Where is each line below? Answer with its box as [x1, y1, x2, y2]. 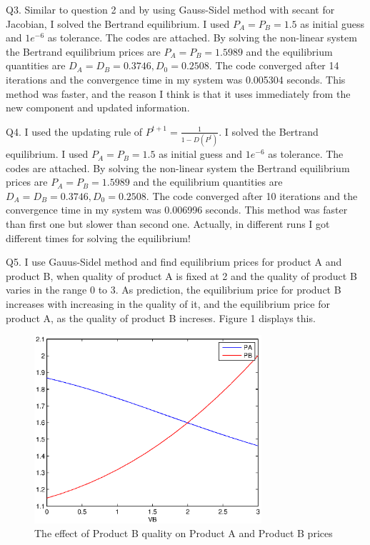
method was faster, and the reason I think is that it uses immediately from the [6, 86, 351, 101]
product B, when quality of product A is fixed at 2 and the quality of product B [6, 268, 357, 283]
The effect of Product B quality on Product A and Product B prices [34, 526, 333, 541]
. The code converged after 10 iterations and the [146, 188, 358, 203]
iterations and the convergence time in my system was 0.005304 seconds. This [6, 71, 346, 86]
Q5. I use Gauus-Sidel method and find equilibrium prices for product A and [6, 254, 342, 269]
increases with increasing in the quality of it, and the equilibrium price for [6, 296, 330, 311]
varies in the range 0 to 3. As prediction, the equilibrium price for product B [6, 282, 341, 297]
